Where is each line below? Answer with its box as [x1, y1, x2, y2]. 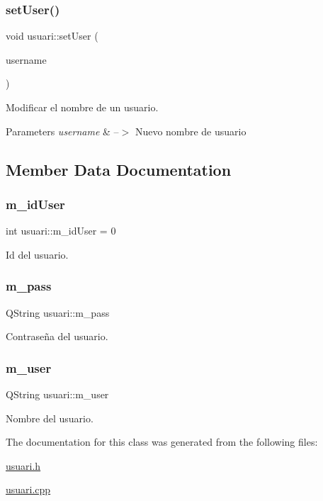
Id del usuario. [6, 247, 69, 261]
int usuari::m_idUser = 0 [6, 223, 116, 238]
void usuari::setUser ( [6, 28, 98, 43]
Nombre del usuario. [6, 410, 93, 425]
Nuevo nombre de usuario [135, 123, 246, 138]
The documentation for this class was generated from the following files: [6, 434, 318, 449]
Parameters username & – [6, 123, 119, 138]
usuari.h [6, 458, 41, 473]
